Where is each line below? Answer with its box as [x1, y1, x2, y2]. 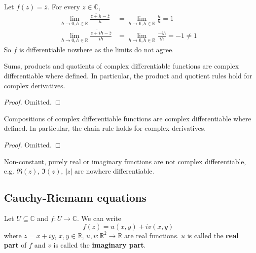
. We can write [77, 213, 121, 223]
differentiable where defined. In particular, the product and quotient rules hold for [4, 71, 253, 81]
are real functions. [124, 230, 179, 240]
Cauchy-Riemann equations [4, 190, 146, 205]
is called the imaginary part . [53, 240, 146, 250]
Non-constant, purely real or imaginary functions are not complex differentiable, [4, 156, 246, 166]
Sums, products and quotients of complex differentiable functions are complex [4, 61, 239, 71]
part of [4, 240, 27, 250]
